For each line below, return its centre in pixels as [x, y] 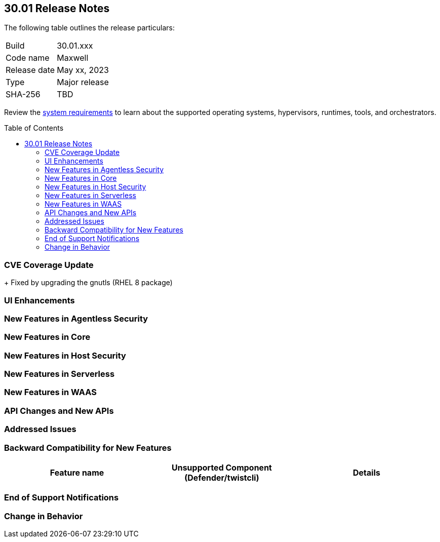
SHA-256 [23, 94]
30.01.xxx [75, 46]
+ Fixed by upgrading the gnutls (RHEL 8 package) [88, 283]
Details [367, 472]
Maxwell [73, 58]
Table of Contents [34, 128]
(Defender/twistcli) [222, 477]
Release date [30, 70]
